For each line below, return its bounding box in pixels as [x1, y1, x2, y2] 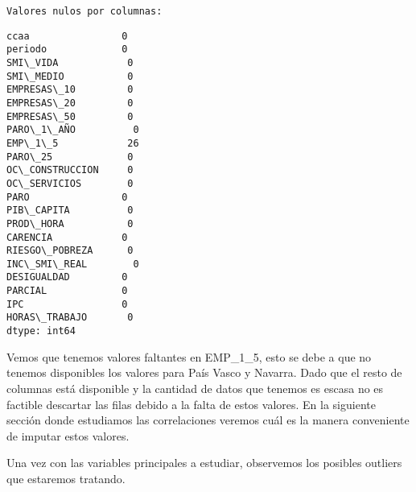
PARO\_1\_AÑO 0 [6, 124, 139, 136]
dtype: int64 [6, 325, 76, 337]
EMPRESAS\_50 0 [6, 110, 134, 122]
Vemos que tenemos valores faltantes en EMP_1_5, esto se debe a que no [6, 348, 372, 365]
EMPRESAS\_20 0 [6, 97, 134, 109]
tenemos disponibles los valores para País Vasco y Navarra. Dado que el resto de [6, 364, 402, 381]
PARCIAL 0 [6, 285, 128, 297]
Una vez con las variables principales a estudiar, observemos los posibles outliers [6, 454, 402, 471]
